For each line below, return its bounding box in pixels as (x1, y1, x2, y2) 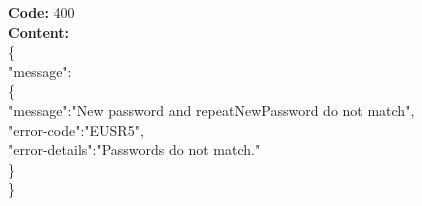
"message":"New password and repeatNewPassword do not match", (8, 99, 415, 120)
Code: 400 (8, 2, 75, 22)
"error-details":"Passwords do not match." (8, 139, 261, 160)
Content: (8, 21, 70, 42)
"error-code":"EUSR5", (8, 119, 144, 140)
